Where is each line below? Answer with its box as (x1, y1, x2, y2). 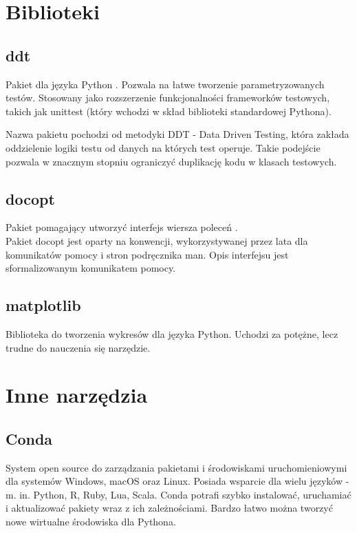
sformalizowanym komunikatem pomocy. (6, 261, 176, 275)
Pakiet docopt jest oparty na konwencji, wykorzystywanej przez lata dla (6, 233, 308, 248)
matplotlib (6, 294, 81, 316)
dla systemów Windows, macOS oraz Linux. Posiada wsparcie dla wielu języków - (6, 474, 349, 488)
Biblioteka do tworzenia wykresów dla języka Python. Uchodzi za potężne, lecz (6, 326, 338, 341)
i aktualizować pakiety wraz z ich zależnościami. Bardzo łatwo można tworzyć (6, 501, 333, 515)
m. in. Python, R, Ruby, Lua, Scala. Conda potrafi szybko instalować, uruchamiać (6, 487, 351, 501)
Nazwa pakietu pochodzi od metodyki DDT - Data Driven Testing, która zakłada (6, 127, 349, 141)
